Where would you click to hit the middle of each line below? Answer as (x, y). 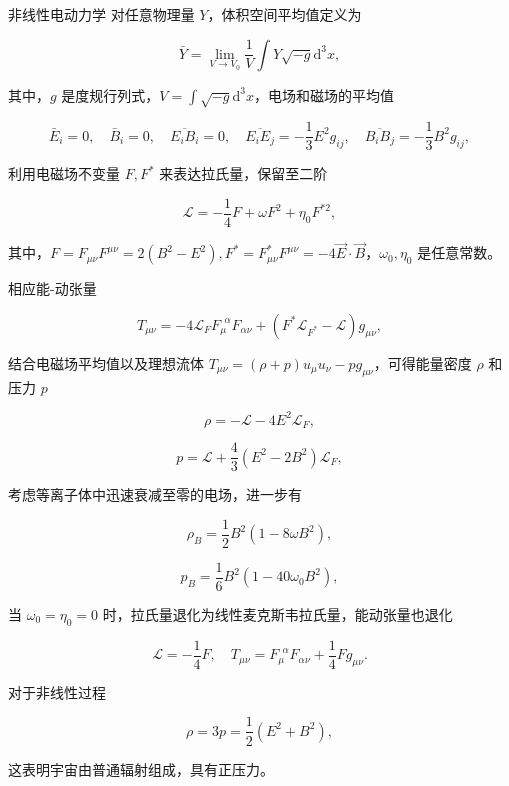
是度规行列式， (110, 94)
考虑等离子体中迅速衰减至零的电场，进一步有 (155, 494)
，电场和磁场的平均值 (324, 94)
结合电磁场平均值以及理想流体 (106, 362)
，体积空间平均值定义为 (284, 14)
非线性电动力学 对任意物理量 (101, 14)
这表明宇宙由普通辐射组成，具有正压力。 (141, 768)
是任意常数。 (459, 252)
